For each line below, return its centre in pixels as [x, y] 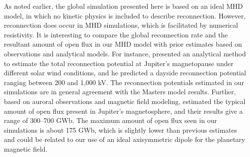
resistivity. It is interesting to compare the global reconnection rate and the [116, 34]
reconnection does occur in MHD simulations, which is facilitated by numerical [121, 25]
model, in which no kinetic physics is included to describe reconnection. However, [125, 15]
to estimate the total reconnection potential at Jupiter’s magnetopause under [119, 63]
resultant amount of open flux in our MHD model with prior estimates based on [123, 44]
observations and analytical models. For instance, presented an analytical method [125, 53]
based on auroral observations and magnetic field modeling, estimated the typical [125, 101]
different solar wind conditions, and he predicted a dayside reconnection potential [125, 73]
